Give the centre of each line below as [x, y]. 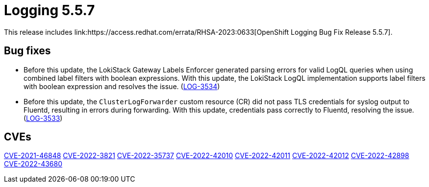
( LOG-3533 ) [43, 118]
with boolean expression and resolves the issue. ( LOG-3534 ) [122, 86]
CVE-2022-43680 [33, 164]
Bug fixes [27, 51]
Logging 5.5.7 [50, 10]
